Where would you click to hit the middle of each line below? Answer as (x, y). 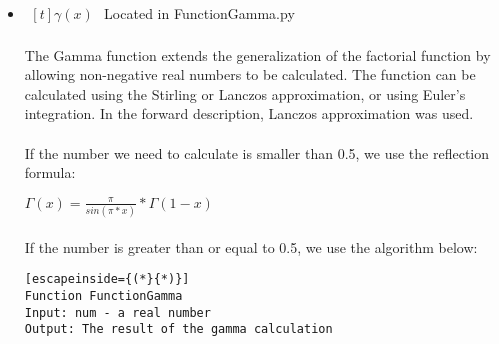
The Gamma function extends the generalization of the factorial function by (257, 54)
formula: (50, 172)
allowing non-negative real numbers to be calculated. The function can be (250, 74)
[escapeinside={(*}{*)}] (107, 279)
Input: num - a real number (117, 312)
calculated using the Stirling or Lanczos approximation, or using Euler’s (245, 93)
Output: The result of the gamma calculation (178, 329)
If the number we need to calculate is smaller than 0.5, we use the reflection (257, 152)
